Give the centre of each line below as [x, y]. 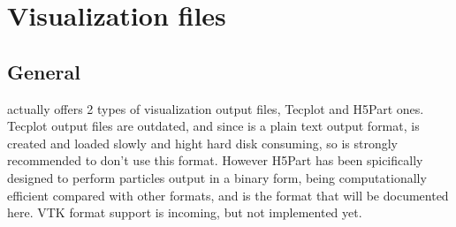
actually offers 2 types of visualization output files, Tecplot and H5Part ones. [216, 108]
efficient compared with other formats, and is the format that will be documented [228, 195]
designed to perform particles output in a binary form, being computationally [217, 177]
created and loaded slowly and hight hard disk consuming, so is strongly [202, 143]
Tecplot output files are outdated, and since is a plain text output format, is [213, 126]
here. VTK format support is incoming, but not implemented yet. [185, 212]
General [44, 71]
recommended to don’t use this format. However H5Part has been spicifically [215, 160]
